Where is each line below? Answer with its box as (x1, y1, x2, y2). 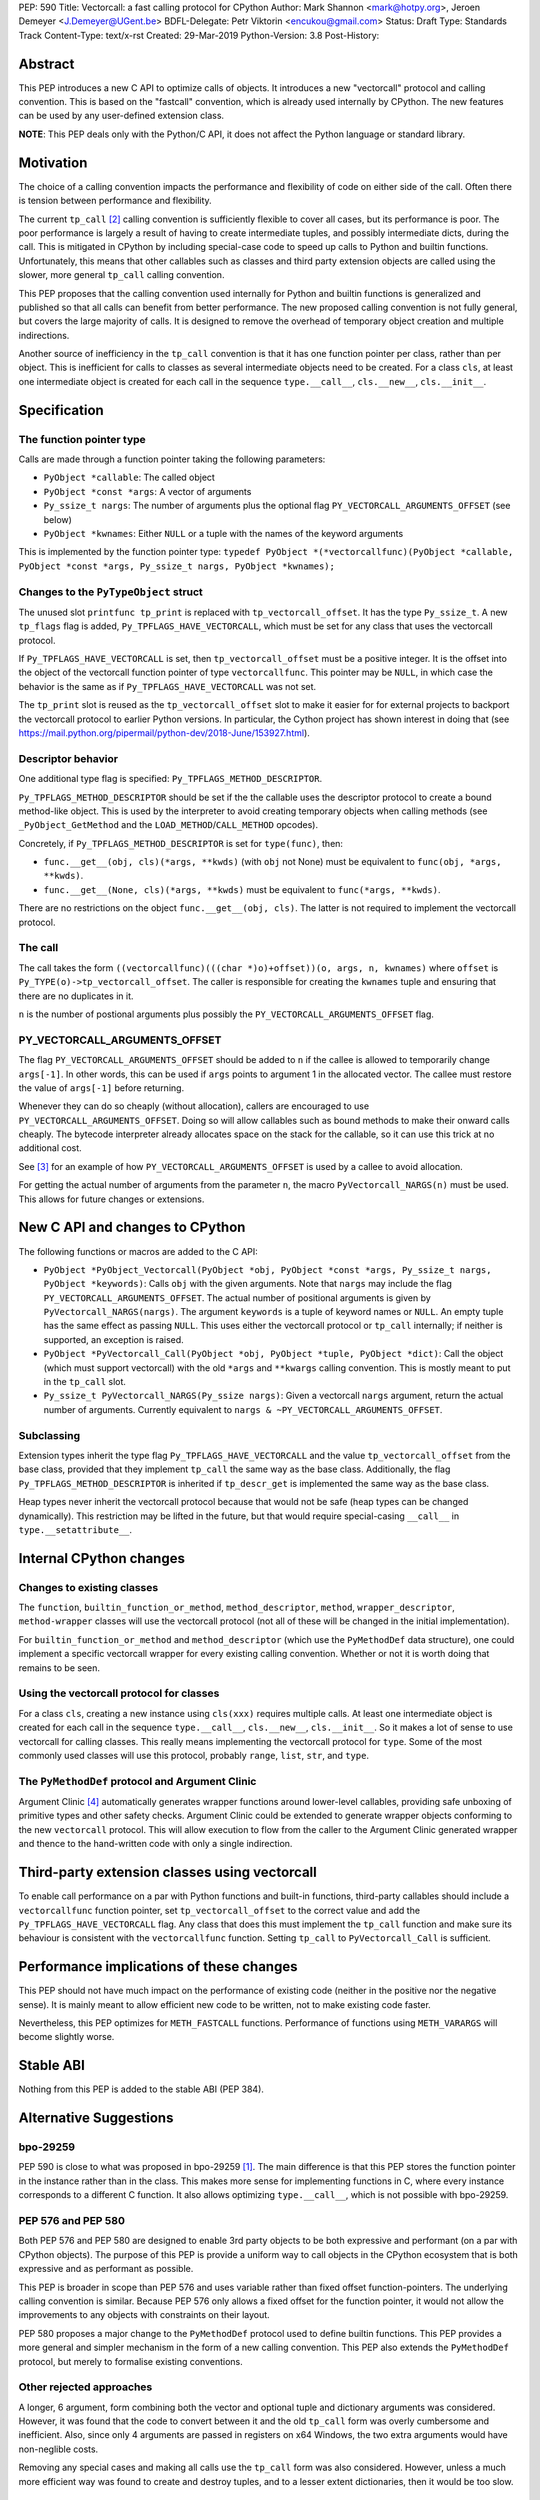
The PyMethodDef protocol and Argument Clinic (18, 1774, 257, 1788)
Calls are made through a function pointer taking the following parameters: (18, 453, 326, 465)
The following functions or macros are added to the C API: (18, 1245, 259, 1257)
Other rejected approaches (18, 2380, 153, 2394)
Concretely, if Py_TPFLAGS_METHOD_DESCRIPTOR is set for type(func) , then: (18, 837, 344, 849)
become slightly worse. (18, 2031, 115, 2043)
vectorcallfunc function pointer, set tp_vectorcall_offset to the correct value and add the (18, 1904, 420, 1916)
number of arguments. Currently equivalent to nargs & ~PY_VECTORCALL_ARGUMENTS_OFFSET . (43, 1403, 443, 1415)
